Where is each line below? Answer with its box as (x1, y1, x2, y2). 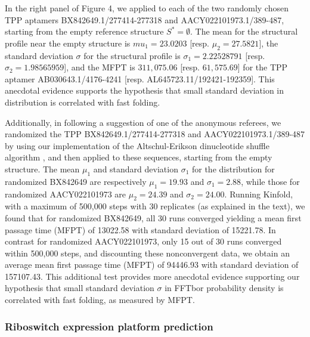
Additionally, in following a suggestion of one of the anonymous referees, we (5, 116, 281, 128)
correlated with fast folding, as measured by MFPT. (5, 293, 195, 306)
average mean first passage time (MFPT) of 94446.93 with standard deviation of (5, 258, 299, 271)
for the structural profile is (83, 49, 181, 61)
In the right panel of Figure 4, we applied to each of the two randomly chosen (5, 2, 289, 14)
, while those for (241, 175, 300, 187)
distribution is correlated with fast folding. (5, 95, 160, 108)
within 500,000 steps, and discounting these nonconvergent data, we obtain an (5, 246, 290, 259)
